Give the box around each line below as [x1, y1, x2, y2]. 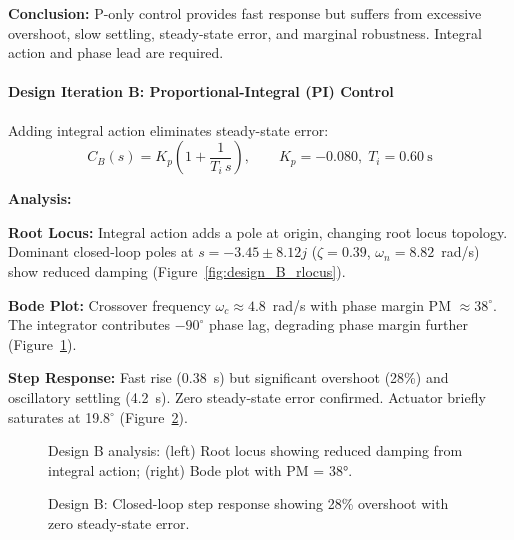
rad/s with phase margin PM [272, 294, 451, 315]
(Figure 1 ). [8, 333, 77, 354]
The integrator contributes [8, 314, 170, 335]
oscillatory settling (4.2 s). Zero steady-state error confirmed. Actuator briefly [8, 386, 486, 407]
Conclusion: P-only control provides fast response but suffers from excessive [8, 3, 482, 23]
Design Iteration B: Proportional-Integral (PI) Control [8, 81, 394, 102]
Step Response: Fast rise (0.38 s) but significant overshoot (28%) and [8, 367, 449, 388]
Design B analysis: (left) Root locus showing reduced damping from [48, 440, 463, 461]
